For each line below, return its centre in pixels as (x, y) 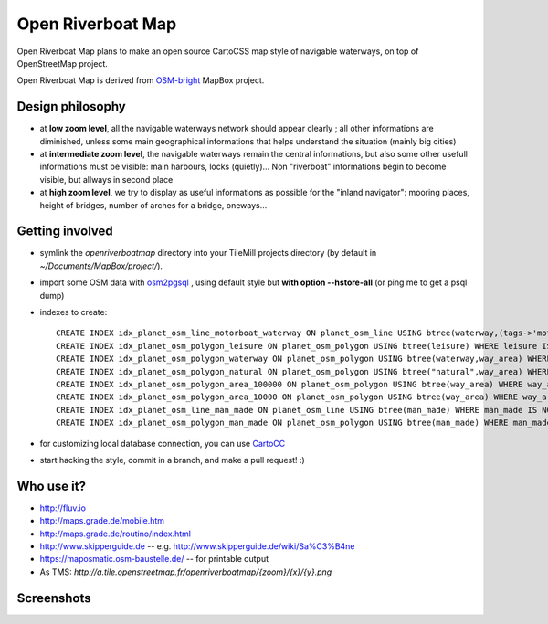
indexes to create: (74, 312)
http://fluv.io (63, 508)
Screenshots (54, 598)
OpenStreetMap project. (63, 63)
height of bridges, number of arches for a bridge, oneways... (153, 205)
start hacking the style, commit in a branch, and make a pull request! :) (172, 460)
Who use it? (52, 486)
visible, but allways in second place (106, 179)
